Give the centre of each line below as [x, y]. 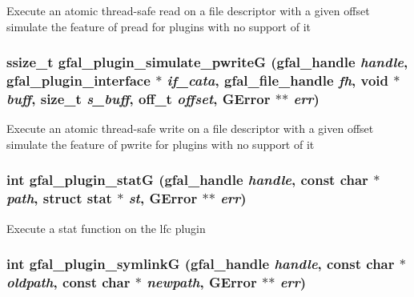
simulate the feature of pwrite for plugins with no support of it [161, 144]
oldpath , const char [68, 282]
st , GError [163, 198]
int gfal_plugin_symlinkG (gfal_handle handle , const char [201, 264]
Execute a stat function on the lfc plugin [106, 228]
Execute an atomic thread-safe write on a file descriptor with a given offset [190, 128]
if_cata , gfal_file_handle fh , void [278, 80]
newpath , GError [202, 282]
